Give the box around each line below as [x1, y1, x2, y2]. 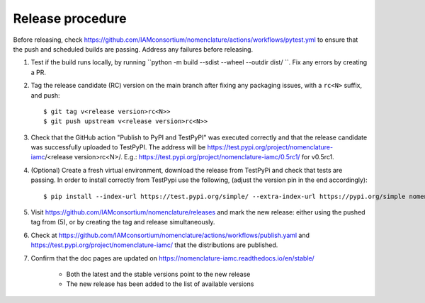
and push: [30, 91, 60, 99]
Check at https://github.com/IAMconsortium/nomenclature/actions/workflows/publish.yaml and [30, 231, 310, 239]
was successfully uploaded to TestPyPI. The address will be [30, 143, 206, 151]
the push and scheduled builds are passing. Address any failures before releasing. [13, 45, 254, 53]
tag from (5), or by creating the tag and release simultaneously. [30, 218, 215, 227]
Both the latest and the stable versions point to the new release [66, 270, 251, 278]
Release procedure [13, 11, 127, 26]
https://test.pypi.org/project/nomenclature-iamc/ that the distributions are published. [30, 241, 278, 249]
